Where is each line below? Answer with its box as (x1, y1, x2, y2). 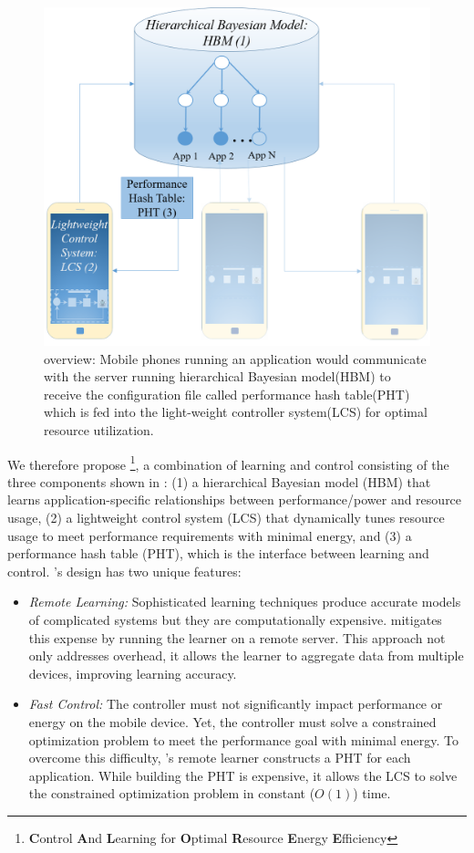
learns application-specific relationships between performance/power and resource (7, 490, 462, 509)
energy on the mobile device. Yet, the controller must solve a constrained (28, 712, 437, 731)
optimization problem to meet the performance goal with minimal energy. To (28, 730, 459, 749)
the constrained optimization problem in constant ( (28, 784, 315, 803)
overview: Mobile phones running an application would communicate (44, 348, 427, 368)
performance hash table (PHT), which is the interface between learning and (7, 544, 429, 563)
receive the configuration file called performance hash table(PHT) (44, 384, 410, 403)
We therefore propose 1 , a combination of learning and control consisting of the (7, 452, 449, 473)
